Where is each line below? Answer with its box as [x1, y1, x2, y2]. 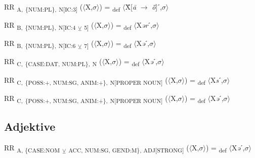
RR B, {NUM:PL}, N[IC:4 [4, 20, 76, 31]
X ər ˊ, [136, 20, 153, 30]
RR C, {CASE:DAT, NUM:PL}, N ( [4, 56, 102, 68]
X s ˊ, [210, 74, 223, 85]
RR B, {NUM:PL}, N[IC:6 [4, 38, 76, 50]
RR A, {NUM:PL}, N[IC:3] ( [4, 2, 83, 13]
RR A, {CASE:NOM [4, 142, 60, 154]
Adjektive [4, 119, 56, 134]
